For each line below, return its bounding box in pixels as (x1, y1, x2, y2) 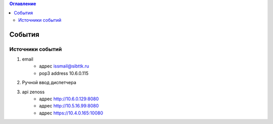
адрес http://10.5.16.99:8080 (39, 103, 99, 109)
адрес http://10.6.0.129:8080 (39, 96, 99, 102)
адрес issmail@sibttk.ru (39, 63, 89, 69)
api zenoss (22, 89, 45, 95)
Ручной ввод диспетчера (22, 80, 77, 86)
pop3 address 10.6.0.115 (39, 70, 88, 76)
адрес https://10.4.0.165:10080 (39, 110, 103, 116)
